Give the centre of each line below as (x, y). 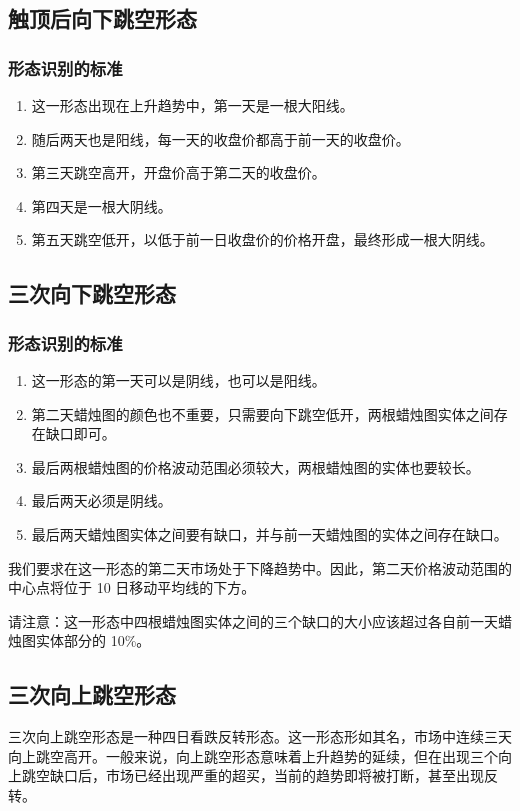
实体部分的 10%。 (93, 640)
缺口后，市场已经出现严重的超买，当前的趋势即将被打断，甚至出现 (266, 775)
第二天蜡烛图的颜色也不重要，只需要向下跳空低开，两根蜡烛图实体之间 (262, 413)
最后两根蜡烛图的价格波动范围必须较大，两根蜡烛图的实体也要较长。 (255, 466)
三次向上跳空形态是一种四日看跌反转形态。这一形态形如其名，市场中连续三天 (260, 736)
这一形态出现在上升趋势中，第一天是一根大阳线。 (192, 105)
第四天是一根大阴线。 (101, 205)
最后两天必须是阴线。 (101, 500)
